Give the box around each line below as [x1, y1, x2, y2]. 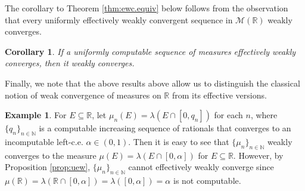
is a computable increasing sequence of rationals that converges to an [39, 122, 291, 134]
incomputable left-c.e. [5, 135, 83, 147]
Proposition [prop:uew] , [5, 161, 91, 173]
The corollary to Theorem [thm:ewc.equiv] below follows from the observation [5, 2, 288, 14]
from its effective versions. [172, 88, 267, 101]
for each [214, 109, 243, 121]
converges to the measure [5, 149, 97, 161]
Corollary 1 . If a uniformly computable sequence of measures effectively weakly [5, 45, 296, 57]
